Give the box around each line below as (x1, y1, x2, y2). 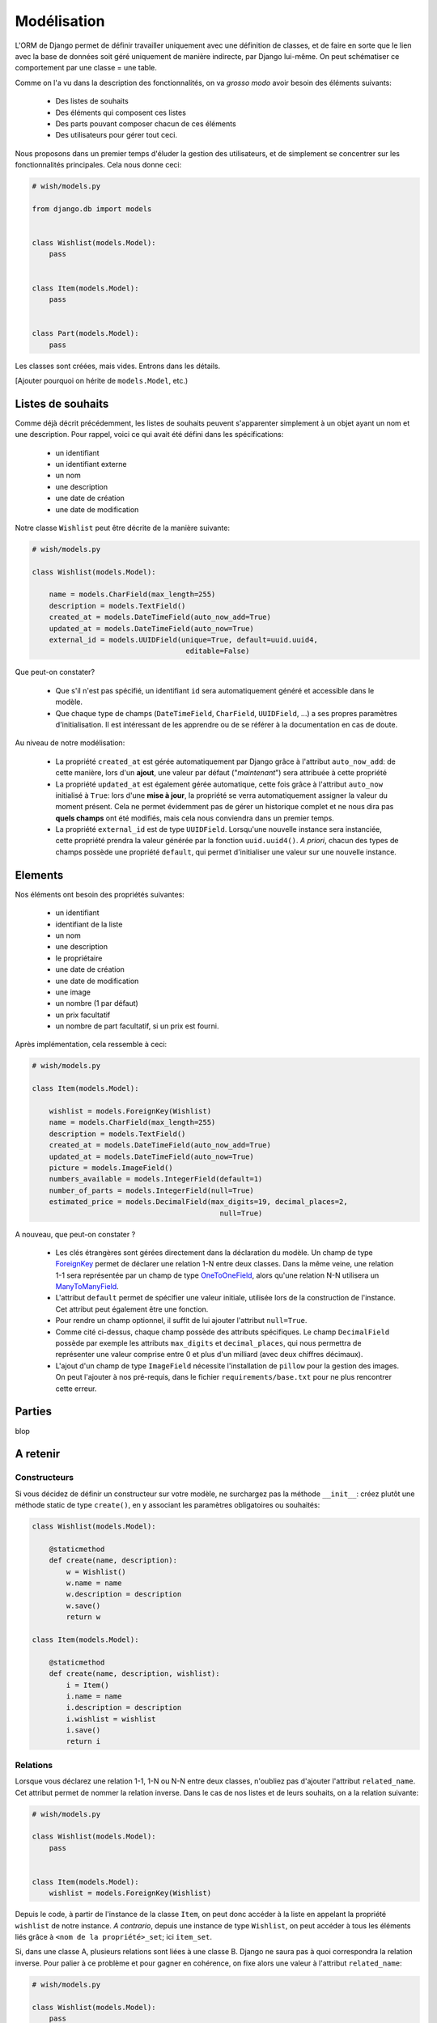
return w (66, 1613, 101, 1622)
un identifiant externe (55, 459, 127, 469)
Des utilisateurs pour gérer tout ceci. (55, 130, 178, 140)
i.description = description (66, 1703, 182, 1712)
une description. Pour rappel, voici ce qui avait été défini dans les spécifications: (15, 430, 284, 439)
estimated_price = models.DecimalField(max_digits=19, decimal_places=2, (49, 1198, 348, 1207)
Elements (15, 868, 64, 882)
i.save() (66, 1726, 101, 1735)
